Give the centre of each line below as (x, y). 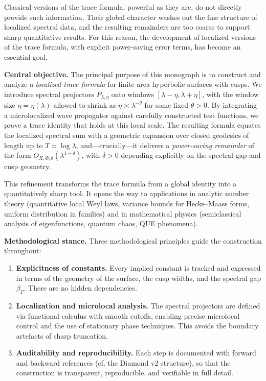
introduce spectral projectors (49, 94)
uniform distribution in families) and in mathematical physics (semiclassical (123, 213)
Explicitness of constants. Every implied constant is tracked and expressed (138, 267)
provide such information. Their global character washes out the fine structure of (131, 17)
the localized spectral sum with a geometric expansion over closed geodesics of (127, 135)
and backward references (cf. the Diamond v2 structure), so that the (123, 362)
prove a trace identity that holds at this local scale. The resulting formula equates (132, 125)
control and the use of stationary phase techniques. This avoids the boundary (137, 326)
